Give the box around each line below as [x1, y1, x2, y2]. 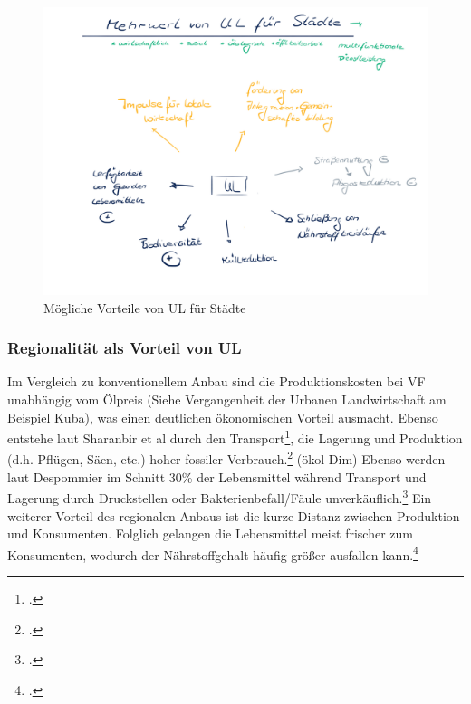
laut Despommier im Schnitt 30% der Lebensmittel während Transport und [7, 467, 427, 486]
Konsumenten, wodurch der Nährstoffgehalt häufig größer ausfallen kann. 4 [7, 542, 418, 564]
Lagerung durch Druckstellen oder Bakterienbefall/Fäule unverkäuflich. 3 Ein [7, 486, 432, 507]
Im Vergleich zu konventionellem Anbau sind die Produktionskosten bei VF [7, 372, 426, 391]
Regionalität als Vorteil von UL [7, 337, 242, 359]
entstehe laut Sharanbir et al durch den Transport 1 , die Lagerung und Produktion [7, 426, 463, 447]
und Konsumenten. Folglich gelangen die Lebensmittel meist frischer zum [7, 524, 413, 543]
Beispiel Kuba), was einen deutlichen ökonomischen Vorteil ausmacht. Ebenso [7, 407, 438, 426]
